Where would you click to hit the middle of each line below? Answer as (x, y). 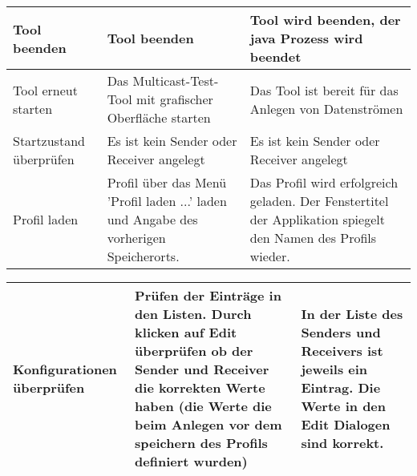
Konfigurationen (65, 369)
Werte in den (344, 406)
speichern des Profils (201, 443)
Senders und (341, 332)
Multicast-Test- (176, 81)
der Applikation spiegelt (317, 219)
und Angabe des (152, 219)
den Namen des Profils (313, 238)
